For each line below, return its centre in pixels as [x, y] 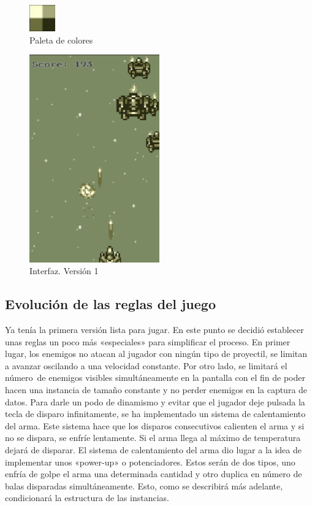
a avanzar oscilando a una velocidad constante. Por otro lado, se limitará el [146, 365]
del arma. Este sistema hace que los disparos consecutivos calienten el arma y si [155, 425]
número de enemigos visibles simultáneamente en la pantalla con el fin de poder [155, 378]
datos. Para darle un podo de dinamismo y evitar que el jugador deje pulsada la [155, 401]
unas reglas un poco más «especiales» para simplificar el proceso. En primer [148, 341]
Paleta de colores [61, 40]
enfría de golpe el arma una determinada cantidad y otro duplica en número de [154, 474]
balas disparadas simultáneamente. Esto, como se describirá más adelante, [144, 485]
